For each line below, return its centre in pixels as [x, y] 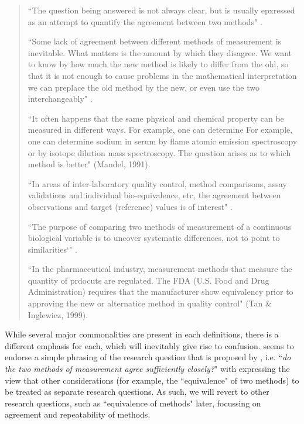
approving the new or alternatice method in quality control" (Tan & [150, 303]
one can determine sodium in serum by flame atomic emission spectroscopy [163, 141]
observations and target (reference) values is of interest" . [130, 206]
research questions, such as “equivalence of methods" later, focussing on [133, 403]
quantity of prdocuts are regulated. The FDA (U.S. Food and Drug [148, 280]
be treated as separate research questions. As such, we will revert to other [137, 392]
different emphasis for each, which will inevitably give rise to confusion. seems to [149, 345]
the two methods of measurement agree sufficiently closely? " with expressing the [147, 369]
